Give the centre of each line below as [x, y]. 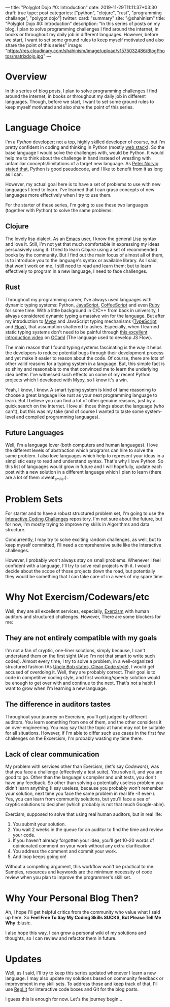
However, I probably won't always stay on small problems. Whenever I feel [83, 560]
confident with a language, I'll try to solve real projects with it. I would [78, 566]
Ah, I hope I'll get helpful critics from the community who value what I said [83, 912]
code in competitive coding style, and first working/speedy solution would [83, 677]
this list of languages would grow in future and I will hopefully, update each [84, 467]
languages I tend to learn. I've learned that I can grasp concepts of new [80, 189]
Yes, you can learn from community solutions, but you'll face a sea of [78, 799]
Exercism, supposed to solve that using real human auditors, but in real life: [84, 814]
